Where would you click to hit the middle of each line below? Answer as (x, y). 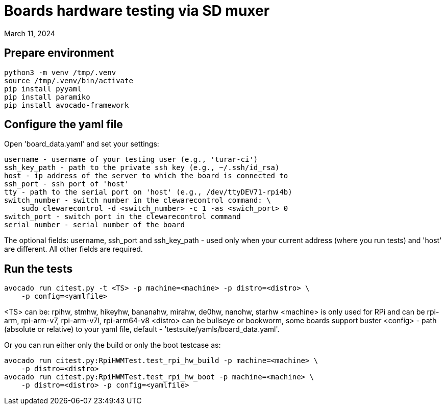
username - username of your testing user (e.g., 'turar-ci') (131, 160)
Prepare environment (59, 53)
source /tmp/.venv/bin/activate (69, 80)
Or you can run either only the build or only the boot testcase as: (113, 345)
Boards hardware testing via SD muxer (137, 11)
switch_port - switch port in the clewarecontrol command (122, 217)
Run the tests (39, 269)
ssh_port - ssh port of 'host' (67, 184)
